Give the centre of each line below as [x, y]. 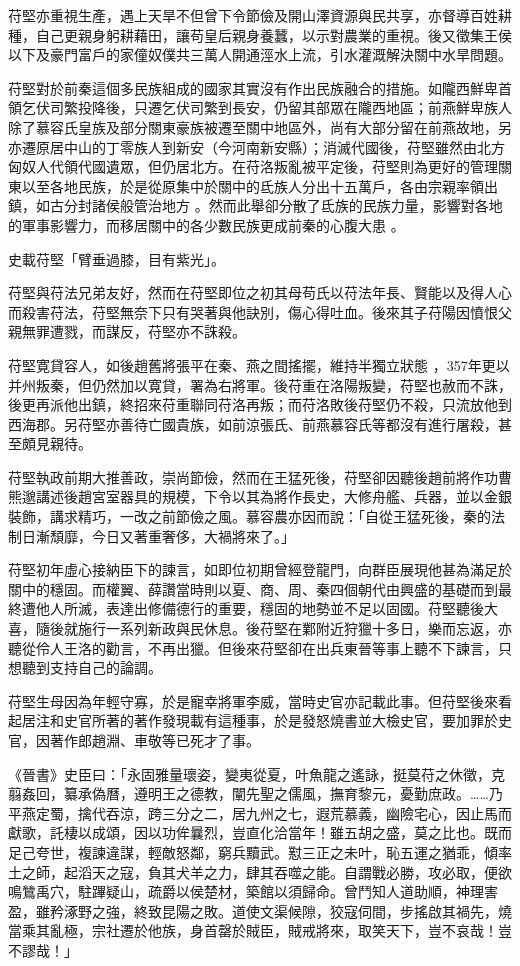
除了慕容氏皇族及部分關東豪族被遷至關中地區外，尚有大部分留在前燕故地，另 [260, 126]
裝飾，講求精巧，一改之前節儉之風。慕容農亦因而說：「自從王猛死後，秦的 [249, 516]
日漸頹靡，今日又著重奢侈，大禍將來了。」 [158, 535]
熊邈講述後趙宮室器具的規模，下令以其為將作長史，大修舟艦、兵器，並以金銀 [260, 496]
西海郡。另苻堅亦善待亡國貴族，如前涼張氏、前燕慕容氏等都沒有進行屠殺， [253, 423]
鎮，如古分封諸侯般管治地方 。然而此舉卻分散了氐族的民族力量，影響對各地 [255, 205]
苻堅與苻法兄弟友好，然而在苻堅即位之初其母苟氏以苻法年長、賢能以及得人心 [260, 292]
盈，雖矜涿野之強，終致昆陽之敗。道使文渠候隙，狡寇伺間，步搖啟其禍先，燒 [260, 910]
